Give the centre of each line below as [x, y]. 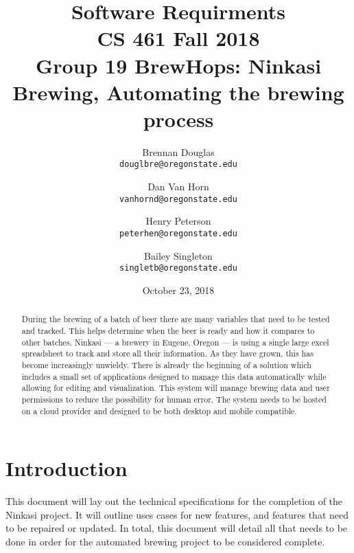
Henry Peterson [178, 221]
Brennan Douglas [178, 151]
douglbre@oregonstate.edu [178, 165]
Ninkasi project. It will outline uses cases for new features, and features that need [177, 514]
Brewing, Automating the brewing [178, 92]
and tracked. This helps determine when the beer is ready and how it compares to [168, 330]
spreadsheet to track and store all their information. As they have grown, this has [167, 353]
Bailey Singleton [178, 255]
